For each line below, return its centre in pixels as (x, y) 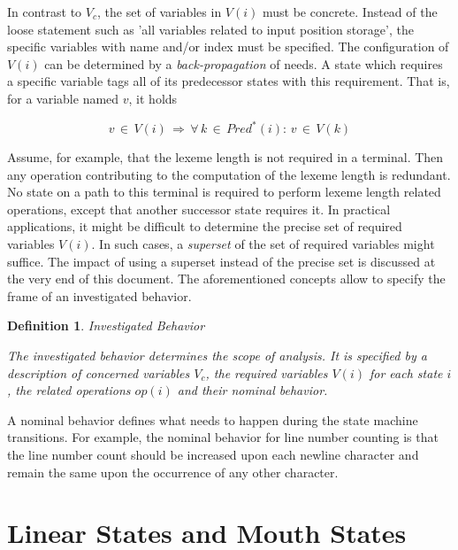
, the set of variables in (159, 12)
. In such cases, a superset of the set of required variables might (263, 244)
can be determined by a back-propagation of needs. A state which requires (244, 63)
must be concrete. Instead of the (350, 12)
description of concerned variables (99, 372)
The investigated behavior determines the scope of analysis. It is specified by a (217, 355)
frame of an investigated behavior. (99, 295)
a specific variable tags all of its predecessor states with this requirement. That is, (229, 81)
